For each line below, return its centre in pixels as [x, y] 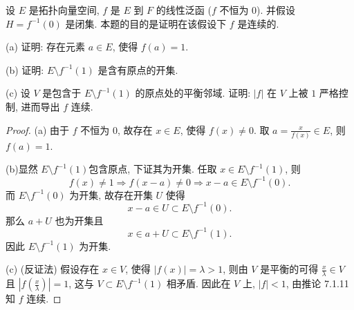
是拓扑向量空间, [64, 10]
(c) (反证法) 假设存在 [53, 269]
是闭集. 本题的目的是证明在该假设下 [146, 23]
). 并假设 [276, 10]
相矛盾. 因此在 [198, 283]
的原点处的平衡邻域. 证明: [193, 93]
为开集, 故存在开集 [111, 194]
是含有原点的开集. [138, 69]
